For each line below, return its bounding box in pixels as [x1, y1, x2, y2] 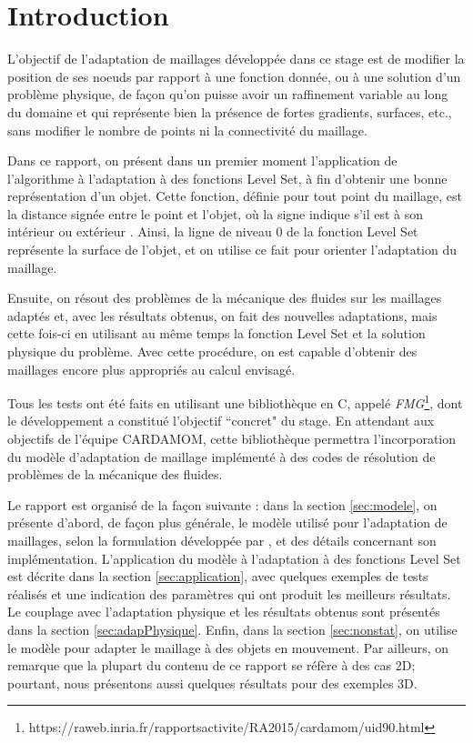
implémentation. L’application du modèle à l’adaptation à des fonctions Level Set [7, 548, 461, 567]
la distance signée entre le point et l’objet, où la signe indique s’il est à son [7, 204, 424, 223]
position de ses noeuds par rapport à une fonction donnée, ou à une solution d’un [7, 66, 461, 85]
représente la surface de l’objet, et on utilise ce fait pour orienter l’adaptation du [7, 240, 457, 259]
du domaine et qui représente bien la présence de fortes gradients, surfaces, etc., [7, 102, 452, 121]
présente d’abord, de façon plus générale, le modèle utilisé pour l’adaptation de [7, 513, 448, 532]
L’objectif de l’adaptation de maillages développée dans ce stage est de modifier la [7, 49, 465, 68]
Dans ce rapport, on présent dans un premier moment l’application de [7, 151, 398, 170]
